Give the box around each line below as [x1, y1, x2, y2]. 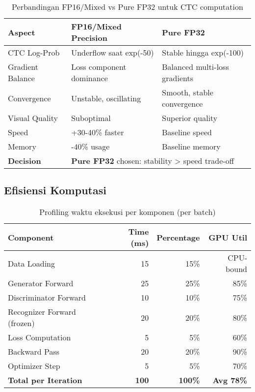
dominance [71, 72, 108, 84]
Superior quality [162, 112, 218, 123]
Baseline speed [162, 126, 212, 138]
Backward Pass [8, 346, 60, 358]
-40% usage [71, 141, 110, 152]
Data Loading [8, 257, 55, 269]
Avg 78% [212, 374, 247, 386]
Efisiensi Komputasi [4, 182, 106, 198]
